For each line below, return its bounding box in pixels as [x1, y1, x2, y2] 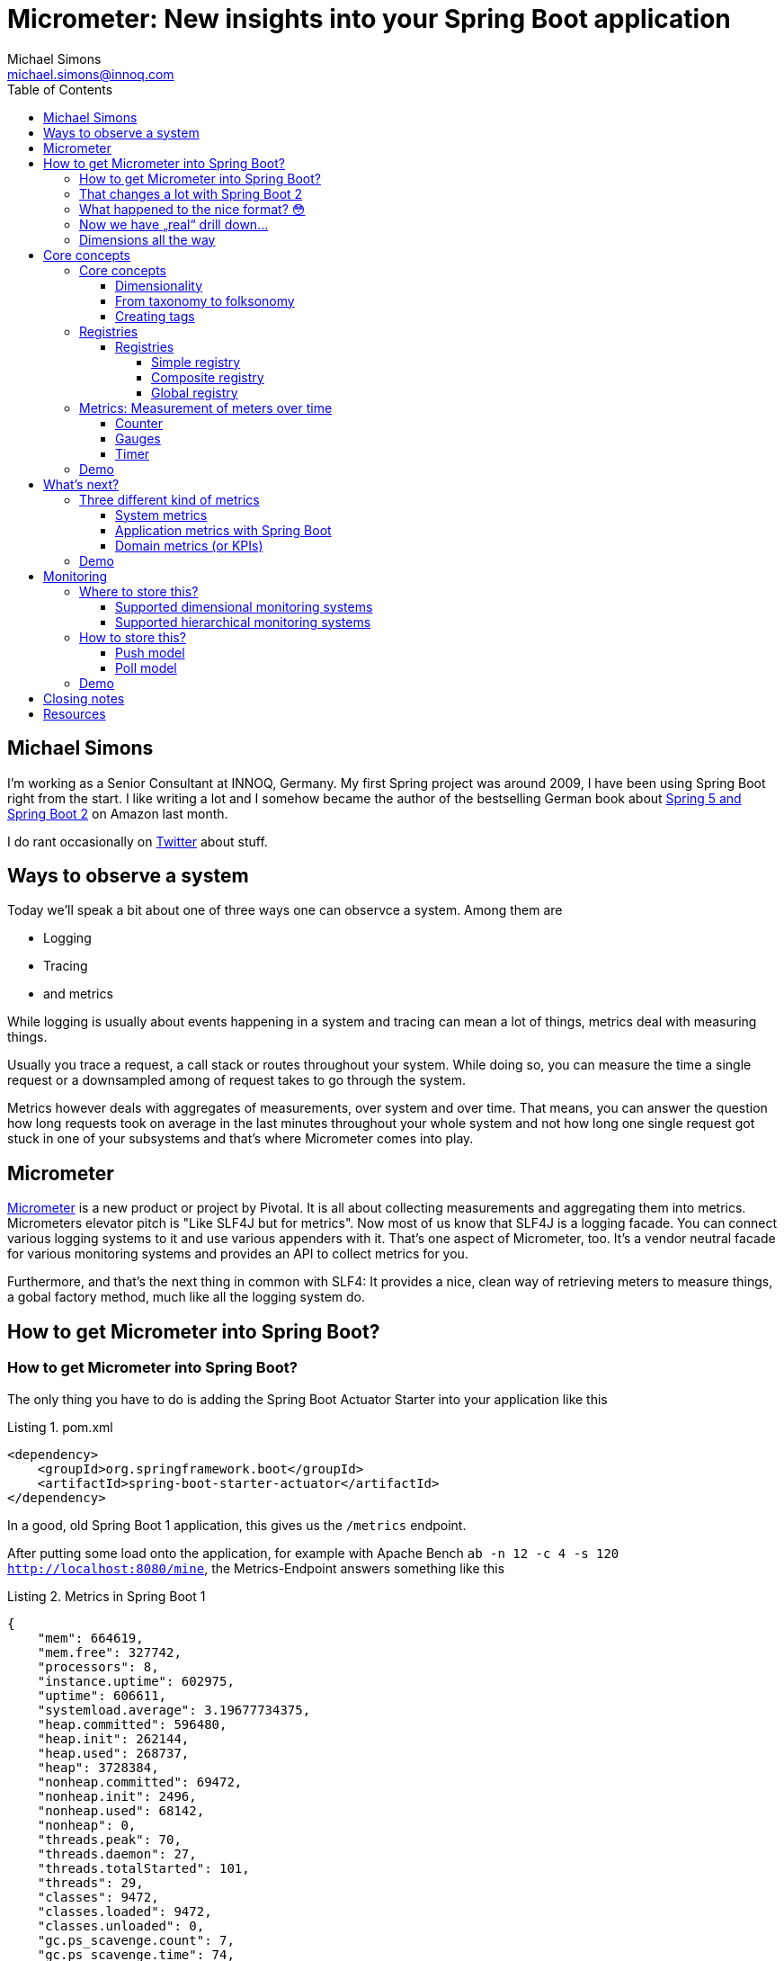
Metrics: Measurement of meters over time [79, 399, 333, 416]
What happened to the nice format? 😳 [79, 201, 306, 217]
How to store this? [79, 629, 186, 645]
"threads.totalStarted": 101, [37, 1860, 250, 1876]
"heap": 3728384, [37, 1760, 159, 1775]
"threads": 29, [37, 1875, 144, 1890]
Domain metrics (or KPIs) [115, 537, 263, 553]
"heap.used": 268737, [37, 1745, 190, 1760]
